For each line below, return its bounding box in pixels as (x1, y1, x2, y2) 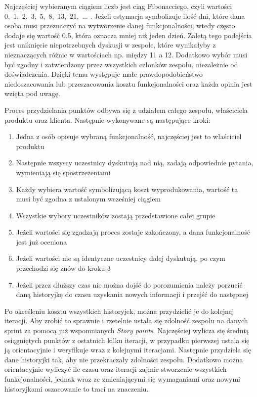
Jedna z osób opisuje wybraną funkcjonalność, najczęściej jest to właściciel (16, 131, 242, 142)
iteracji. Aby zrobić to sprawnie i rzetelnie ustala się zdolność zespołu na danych (4, 315, 248, 326)
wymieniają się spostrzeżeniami (16, 167, 111, 177)
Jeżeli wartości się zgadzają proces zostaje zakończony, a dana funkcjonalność (16, 227, 250, 237)
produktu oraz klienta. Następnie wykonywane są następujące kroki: (4, 114, 211, 125)
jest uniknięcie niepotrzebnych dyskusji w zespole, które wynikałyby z (4, 40, 216, 50)
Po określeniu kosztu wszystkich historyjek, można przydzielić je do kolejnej (4, 305, 234, 316)
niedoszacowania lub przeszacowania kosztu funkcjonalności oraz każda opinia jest (4, 78, 253, 89)
